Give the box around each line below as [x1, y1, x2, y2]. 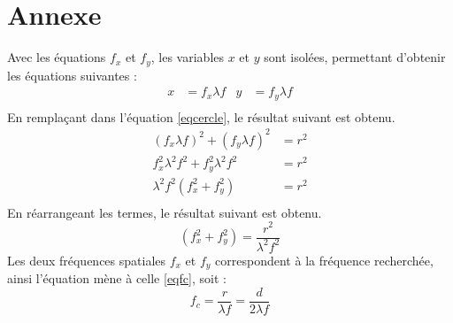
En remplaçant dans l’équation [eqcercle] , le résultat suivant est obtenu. [7, 107, 395, 126]
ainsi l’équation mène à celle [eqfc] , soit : [7, 269, 226, 288]
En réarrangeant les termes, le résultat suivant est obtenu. [7, 203, 322, 221]
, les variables [150, 48, 225, 66]
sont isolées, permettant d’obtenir [264, 48, 446, 66]
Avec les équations [7, 48, 106, 66]
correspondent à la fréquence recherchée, [215, 250, 434, 269]
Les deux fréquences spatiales [7, 250, 166, 269]
